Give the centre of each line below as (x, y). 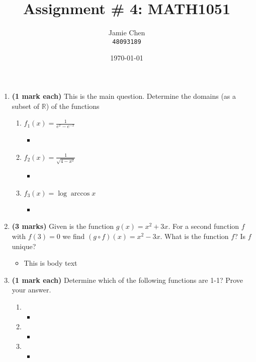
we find (74, 236)
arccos (80, 193)
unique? (24, 246)
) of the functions (73, 106)
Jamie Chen (127, 33)
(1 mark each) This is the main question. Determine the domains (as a (124, 96)
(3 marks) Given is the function (63, 226)
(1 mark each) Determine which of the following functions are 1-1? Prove (127, 280)
